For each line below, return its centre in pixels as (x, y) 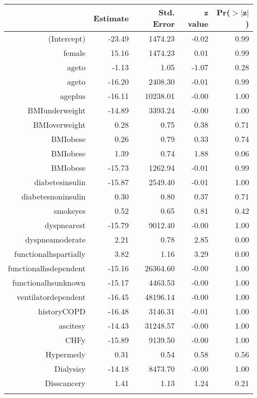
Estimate (111, 18)
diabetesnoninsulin (54, 196)
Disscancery (65, 383)
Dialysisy (70, 369)
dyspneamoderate (56, 239)
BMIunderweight (57, 110)
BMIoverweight (59, 124)
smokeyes (70, 211)
